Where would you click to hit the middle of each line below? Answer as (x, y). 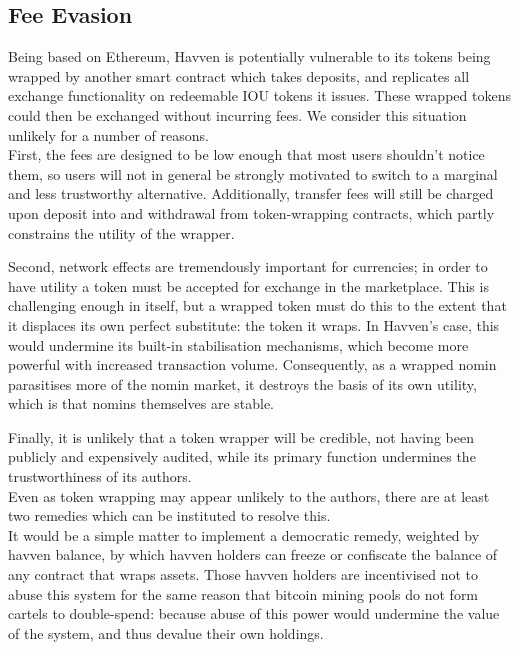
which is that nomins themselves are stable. (141, 403)
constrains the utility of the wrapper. (121, 232)
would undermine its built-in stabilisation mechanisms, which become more (238, 344)
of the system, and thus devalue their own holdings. (166, 632)
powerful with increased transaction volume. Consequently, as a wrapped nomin (252, 364)
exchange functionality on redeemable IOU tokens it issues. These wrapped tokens (259, 95)
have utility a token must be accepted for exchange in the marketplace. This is (248, 285)
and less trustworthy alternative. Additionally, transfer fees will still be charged (251, 193)
